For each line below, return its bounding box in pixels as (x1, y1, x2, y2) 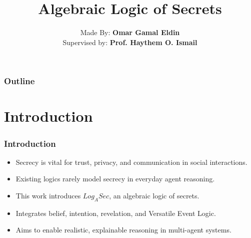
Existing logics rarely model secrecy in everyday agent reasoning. (15, 173, 215, 184)
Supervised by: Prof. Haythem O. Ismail (62, 37, 197, 47)
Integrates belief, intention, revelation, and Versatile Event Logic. (15, 207, 216, 218)
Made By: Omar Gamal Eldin (80, 27, 180, 38)
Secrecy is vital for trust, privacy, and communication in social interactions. (15, 156, 247, 167)
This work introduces (15, 190, 81, 201)
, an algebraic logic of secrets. (109, 190, 199, 201)
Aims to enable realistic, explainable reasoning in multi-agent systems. (15, 224, 231, 235)
